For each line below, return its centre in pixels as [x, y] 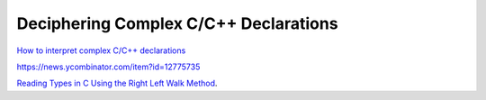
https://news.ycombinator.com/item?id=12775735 [108, 67]
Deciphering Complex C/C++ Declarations [177, 23]
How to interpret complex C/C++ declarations [101, 50]
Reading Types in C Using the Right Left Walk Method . [117, 83]
